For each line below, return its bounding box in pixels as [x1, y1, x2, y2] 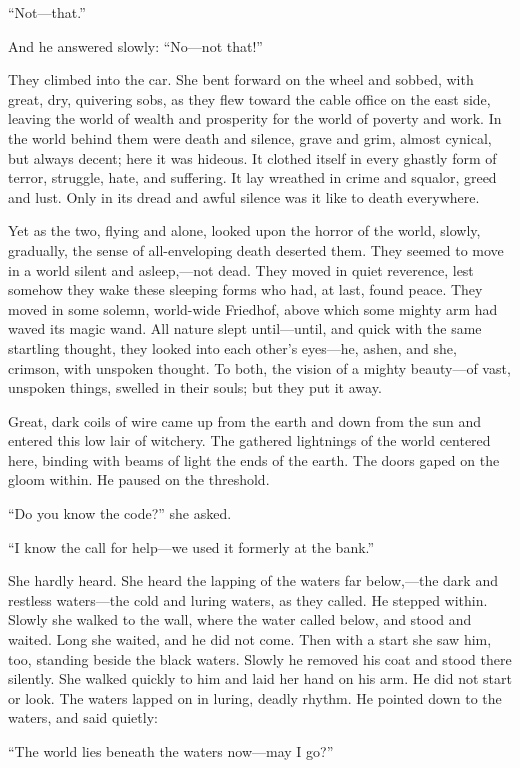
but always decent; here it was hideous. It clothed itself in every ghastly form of [8, 147, 497, 168]
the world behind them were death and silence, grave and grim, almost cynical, [8, 127, 492, 148]
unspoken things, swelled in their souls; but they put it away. [8, 377, 382, 398]
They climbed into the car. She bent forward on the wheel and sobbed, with [8, 69, 474, 90]
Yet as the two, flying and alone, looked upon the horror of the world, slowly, [8, 220, 481, 241]
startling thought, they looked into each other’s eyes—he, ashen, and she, [8, 337, 457, 358]
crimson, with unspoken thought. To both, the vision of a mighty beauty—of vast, [8, 357, 511, 378]
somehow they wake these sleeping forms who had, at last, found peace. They [8, 279, 483, 300]
